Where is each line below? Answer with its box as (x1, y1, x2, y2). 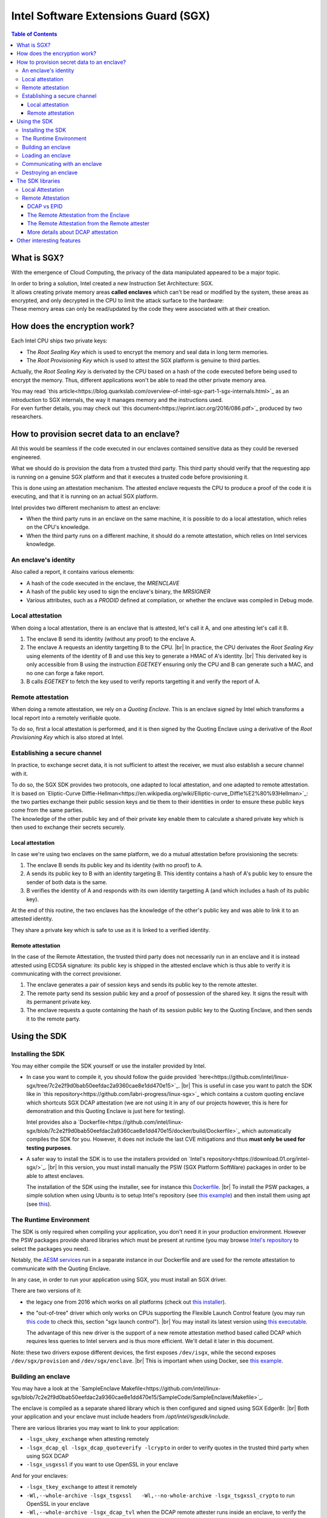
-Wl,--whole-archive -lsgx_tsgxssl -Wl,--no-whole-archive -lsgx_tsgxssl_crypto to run (26, 1491, 295, 1499)
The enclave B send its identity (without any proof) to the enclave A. (26, 635, 196, 643)
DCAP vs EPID (27, 203, 63, 210)
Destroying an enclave (22, 169, 78, 176)
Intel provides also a (26, 1118, 77, 1126)
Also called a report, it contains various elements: (11, 568, 135, 576)
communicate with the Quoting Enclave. (11, 1265, 111, 1272)
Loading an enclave (22, 152, 71, 159)
